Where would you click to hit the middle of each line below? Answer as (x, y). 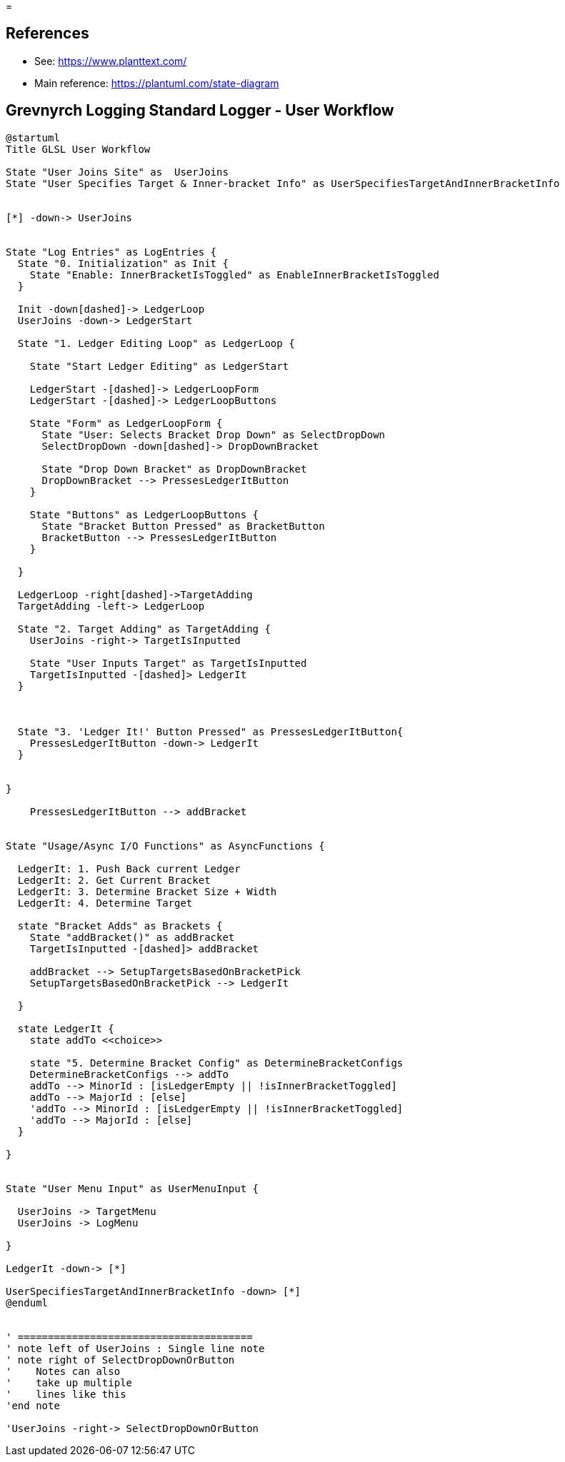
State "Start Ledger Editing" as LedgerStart (159, 366)
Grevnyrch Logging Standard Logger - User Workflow (200, 111)
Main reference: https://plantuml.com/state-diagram (157, 83)
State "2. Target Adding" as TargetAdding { (144, 629)
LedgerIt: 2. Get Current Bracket (114, 880)
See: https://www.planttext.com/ (111, 61)
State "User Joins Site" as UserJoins (117, 172)
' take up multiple (69, 1382)
